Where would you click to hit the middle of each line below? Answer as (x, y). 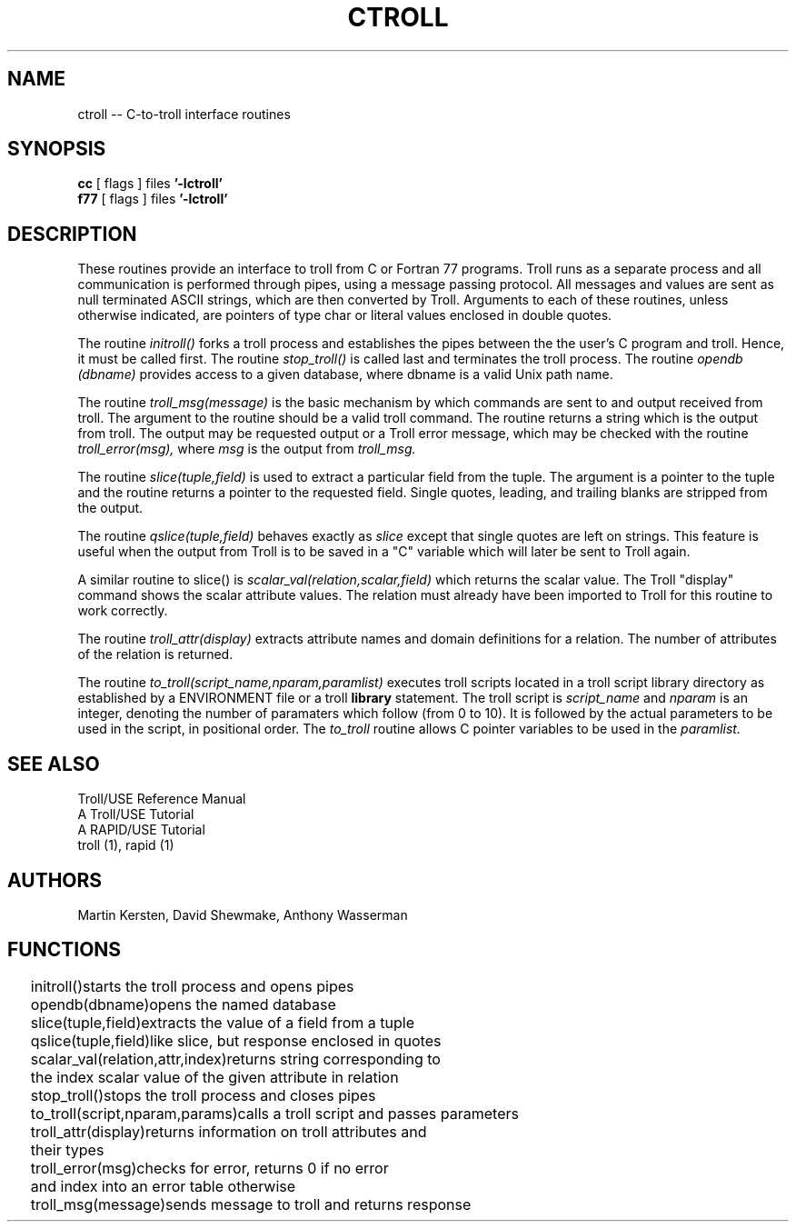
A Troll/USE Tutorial (136, 814)
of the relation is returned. (155, 654)
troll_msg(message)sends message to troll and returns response (251, 1204)
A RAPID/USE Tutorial (141, 830)
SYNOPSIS (57, 149)
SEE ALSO (54, 764)
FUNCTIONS (65, 950)
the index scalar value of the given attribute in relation (214, 1077)
